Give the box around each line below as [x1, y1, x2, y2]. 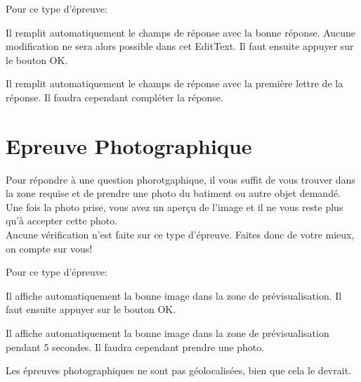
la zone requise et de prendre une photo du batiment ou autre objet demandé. [6, 186, 341, 200]
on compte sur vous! [6, 241, 93, 255]
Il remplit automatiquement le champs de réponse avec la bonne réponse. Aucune [6, 25, 356, 39]
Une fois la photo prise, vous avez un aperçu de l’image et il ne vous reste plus [6, 199, 343, 214]
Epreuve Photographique [6, 131, 252, 160]
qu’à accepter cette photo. [6, 213, 118, 228]
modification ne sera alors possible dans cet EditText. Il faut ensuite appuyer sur [6, 39, 354, 53]
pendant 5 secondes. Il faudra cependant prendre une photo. [6, 339, 265, 354]
